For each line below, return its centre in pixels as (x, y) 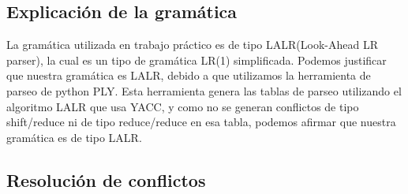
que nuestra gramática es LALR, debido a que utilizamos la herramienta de (189, 75)
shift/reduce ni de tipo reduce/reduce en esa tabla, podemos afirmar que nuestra (201, 122)
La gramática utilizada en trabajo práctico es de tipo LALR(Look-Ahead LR (192, 45)
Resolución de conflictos (106, 179)
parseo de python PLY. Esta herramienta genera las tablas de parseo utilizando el (204, 90)
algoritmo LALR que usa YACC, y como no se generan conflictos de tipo (183, 106)
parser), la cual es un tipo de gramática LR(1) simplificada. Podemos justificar (197, 60)
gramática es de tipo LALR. (74, 137)
